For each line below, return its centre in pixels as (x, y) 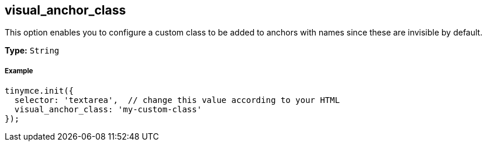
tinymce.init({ (39, 91)
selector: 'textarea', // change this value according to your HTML (177, 100)
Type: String (32, 51)
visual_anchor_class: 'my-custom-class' (108, 110)
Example (19, 71)
